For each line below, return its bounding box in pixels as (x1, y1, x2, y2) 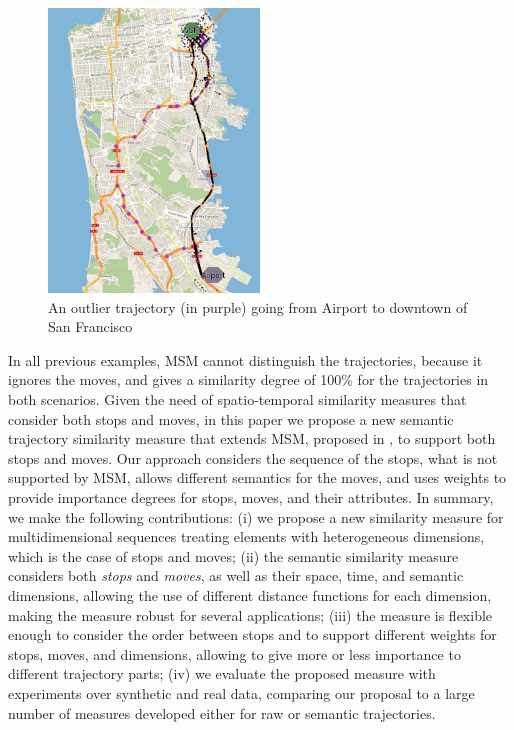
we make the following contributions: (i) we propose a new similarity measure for (8, 506, 504, 527)
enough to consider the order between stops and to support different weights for (8, 624, 497, 645)
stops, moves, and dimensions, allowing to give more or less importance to (8, 643, 461, 664)
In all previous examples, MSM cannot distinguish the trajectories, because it (8, 349, 483, 370)
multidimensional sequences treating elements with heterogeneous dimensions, (8, 526, 485, 547)
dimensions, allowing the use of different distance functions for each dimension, (8, 584, 492, 605)
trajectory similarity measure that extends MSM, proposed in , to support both (8, 428, 496, 449)
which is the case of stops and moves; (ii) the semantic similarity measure (8, 545, 459, 566)
